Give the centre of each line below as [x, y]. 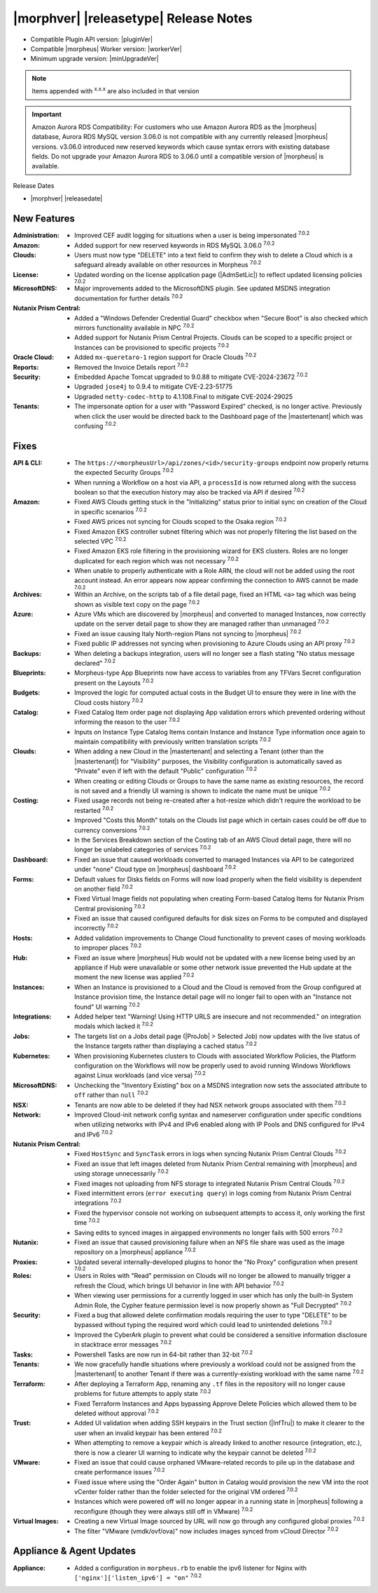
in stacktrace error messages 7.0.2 [123, 1344]
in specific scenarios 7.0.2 [111, 511]
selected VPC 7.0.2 [100, 540]
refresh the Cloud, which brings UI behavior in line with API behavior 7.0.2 [180, 1285]
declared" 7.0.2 [95, 663]
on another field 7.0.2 [104, 888]
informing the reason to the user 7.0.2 [127, 721]
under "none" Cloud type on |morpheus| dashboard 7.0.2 [155, 868]
